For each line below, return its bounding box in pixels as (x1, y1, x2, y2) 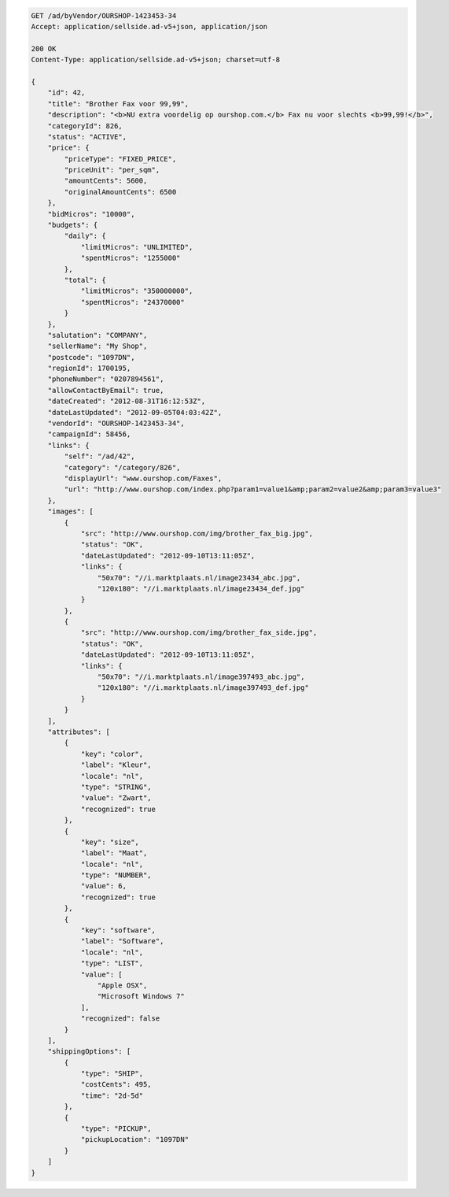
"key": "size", (80, 837, 139, 847)
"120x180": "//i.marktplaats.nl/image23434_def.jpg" (97, 584, 305, 593)
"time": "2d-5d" (80, 1091, 144, 1100)
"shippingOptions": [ (47, 1047, 131, 1056)
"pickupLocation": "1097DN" (80, 1135, 189, 1144)
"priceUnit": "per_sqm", (64, 165, 160, 175)
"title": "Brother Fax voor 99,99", (47, 99, 189, 108)
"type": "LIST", (80, 959, 144, 968)
